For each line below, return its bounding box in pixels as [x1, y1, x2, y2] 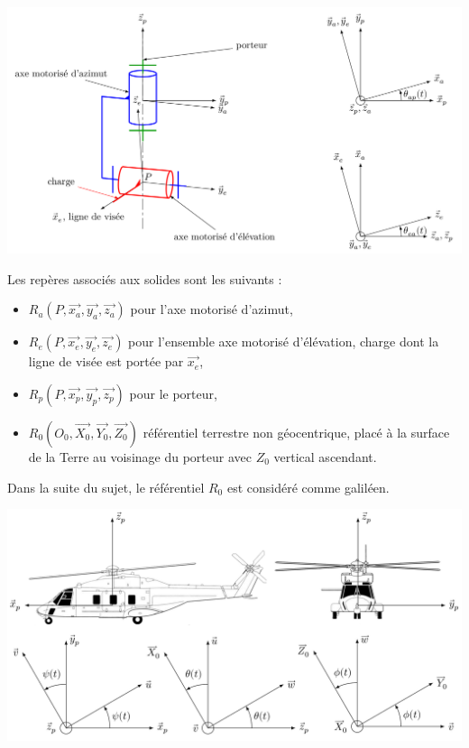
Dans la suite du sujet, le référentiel [7, 477, 205, 496]
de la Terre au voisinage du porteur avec [28, 447, 252, 466]
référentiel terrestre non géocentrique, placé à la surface [143, 422, 450, 441]
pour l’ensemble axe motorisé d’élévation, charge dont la [128, 332, 439, 351]
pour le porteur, [129, 383, 217, 402]
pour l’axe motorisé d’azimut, [130, 300, 293, 319]
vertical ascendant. [273, 447, 377, 466]
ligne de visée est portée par [28, 352, 184, 371]
